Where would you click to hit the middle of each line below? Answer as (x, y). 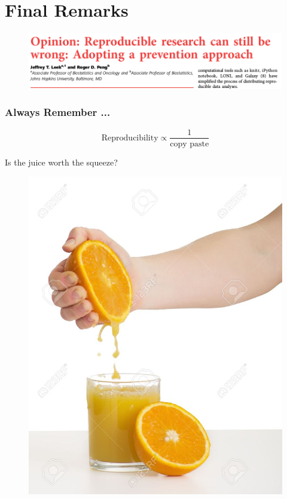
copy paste (190, 144)
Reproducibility (130, 138)
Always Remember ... (58, 112)
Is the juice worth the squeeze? (61, 162)
